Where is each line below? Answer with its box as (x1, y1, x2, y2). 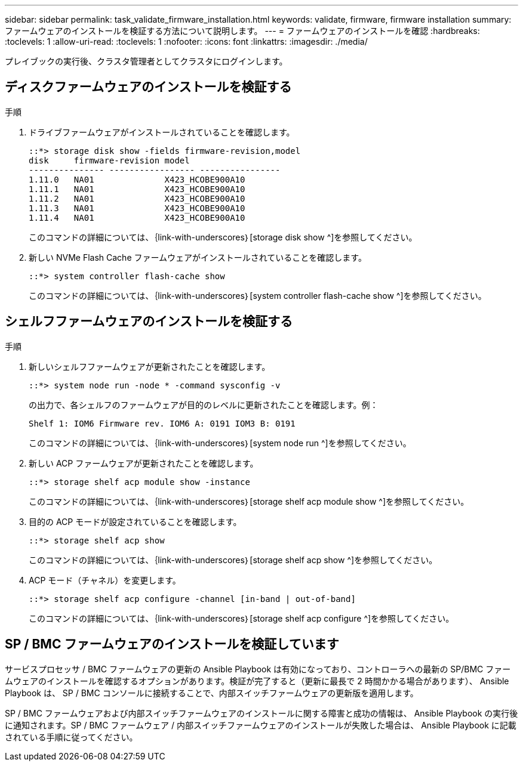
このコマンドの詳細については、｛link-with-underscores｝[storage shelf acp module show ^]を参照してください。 (29, 496, 469, 506)
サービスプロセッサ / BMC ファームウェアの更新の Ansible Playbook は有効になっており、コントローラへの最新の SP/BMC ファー (5, 663, 511, 674)
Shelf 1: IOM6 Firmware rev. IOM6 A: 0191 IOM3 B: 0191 (29, 418, 296, 428)
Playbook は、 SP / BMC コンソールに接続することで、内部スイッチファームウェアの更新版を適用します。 (5, 687, 419, 698)
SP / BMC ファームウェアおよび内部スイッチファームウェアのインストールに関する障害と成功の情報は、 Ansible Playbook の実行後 (5, 708, 518, 718)
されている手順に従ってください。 (5, 731, 138, 742)
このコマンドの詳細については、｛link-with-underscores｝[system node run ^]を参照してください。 (29, 437, 411, 448)
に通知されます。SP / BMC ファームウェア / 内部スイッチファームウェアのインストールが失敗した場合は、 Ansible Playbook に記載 (5, 719, 516, 730)
